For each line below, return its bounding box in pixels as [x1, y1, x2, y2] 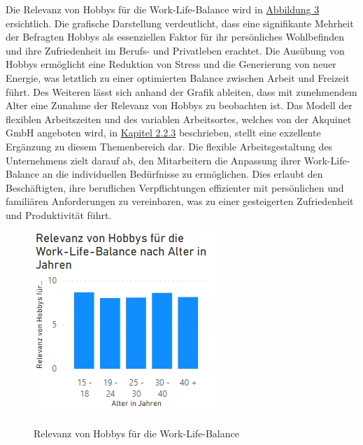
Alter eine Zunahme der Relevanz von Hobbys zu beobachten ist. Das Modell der [6, 98, 353, 113]
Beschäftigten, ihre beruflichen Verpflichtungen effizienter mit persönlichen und [6, 180, 344, 195]
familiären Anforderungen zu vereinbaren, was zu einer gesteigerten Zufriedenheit [6, 194, 354, 209]
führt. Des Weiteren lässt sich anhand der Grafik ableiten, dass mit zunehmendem [6, 84, 357, 99]
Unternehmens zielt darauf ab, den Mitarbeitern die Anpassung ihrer [6, 153, 301, 167]
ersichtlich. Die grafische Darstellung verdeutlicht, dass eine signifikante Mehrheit [6, 15, 354, 30]
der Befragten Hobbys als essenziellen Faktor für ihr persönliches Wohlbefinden [6, 29, 345, 44]
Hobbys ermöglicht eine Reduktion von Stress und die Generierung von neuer [6, 57, 336, 71]
